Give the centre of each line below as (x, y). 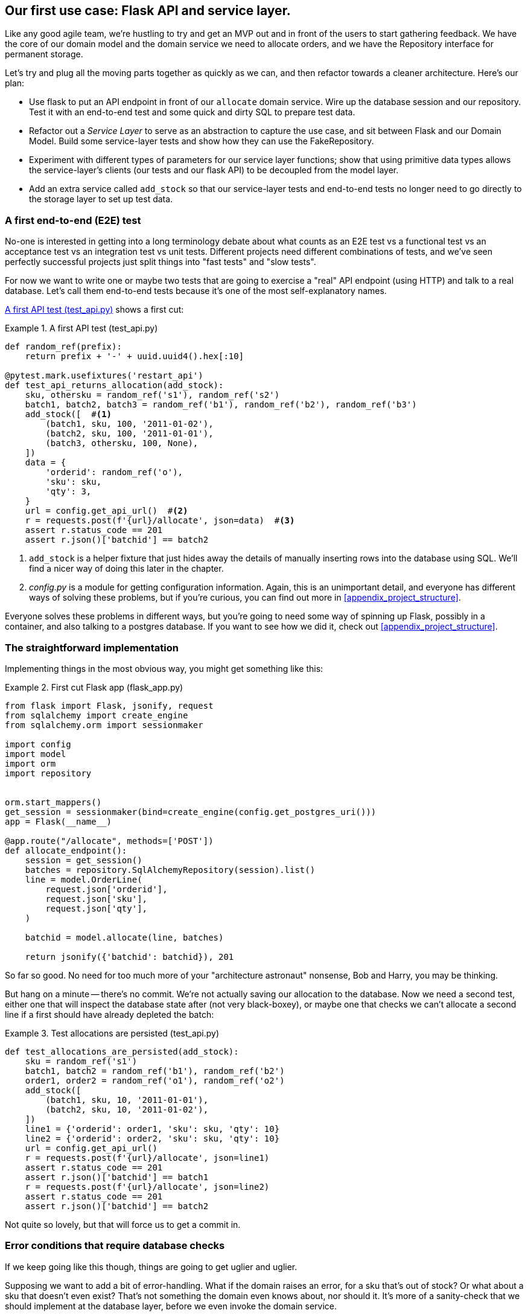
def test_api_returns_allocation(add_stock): (114, 385)
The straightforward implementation (92, 647)
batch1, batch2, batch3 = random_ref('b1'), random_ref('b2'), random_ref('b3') (221, 405)
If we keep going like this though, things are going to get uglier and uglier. (151, 1266)
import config (38, 744)
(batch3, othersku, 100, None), (122, 443)
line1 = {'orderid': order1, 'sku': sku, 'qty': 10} (152, 1129)
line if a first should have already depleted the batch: (110, 1014)
